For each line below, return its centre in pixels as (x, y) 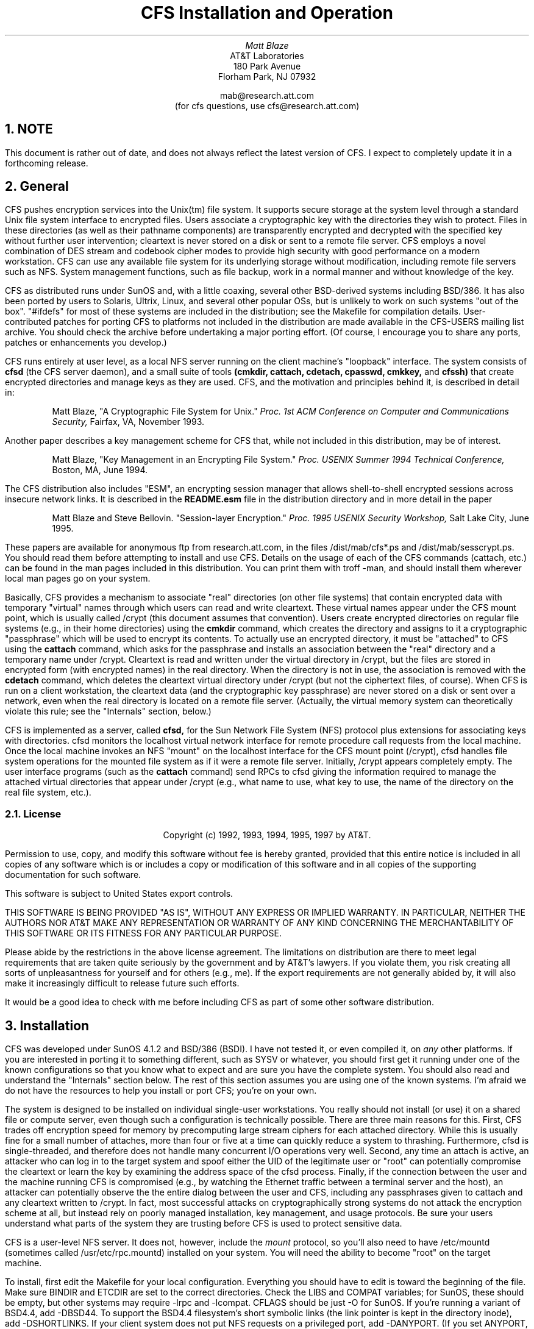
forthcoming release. (47, 163)
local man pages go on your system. (78, 579)
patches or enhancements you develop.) (86, 343)
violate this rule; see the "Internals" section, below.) (108, 711)
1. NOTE (29, 129)
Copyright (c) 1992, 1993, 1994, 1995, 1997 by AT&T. (267, 835)
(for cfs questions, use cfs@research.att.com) (267, 105)
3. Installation (47, 1025)
